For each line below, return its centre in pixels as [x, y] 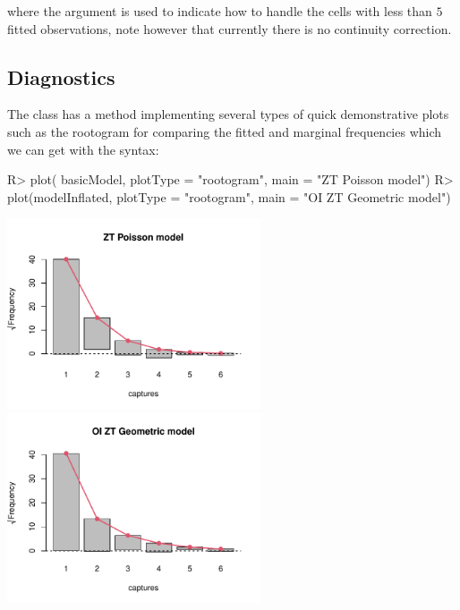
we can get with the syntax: [83, 149]
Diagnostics [61, 76]
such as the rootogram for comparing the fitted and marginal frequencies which [225, 131]
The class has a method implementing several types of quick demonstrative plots [228, 114]
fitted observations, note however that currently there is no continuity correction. [230, 28]
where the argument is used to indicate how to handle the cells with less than [220, 11]
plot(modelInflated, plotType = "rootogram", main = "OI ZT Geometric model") [229, 196]
